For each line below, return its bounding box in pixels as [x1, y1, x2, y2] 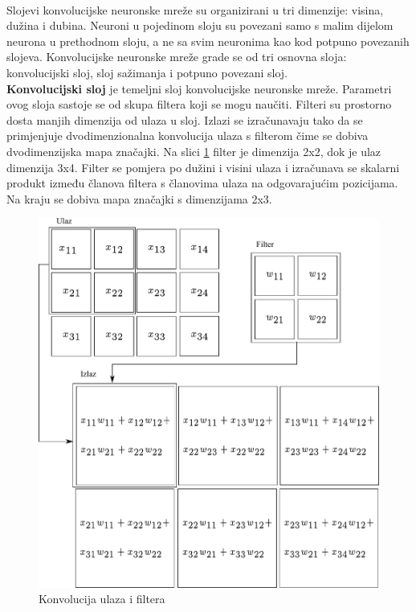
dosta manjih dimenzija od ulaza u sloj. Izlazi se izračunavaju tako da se [6, 111, 363, 128]
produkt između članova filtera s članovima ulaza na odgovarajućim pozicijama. [6, 175, 398, 191]
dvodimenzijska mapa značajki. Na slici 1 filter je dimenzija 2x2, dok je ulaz [6, 142, 381, 159]
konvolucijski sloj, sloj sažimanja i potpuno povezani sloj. [6, 64, 288, 80]
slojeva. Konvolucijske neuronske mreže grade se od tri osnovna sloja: [6, 48, 347, 65]
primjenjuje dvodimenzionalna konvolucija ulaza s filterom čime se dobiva [6, 127, 369, 144]
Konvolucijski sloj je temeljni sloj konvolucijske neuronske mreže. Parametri [6, 80, 392, 97]
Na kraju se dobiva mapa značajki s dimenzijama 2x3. [6, 190, 272, 207]
